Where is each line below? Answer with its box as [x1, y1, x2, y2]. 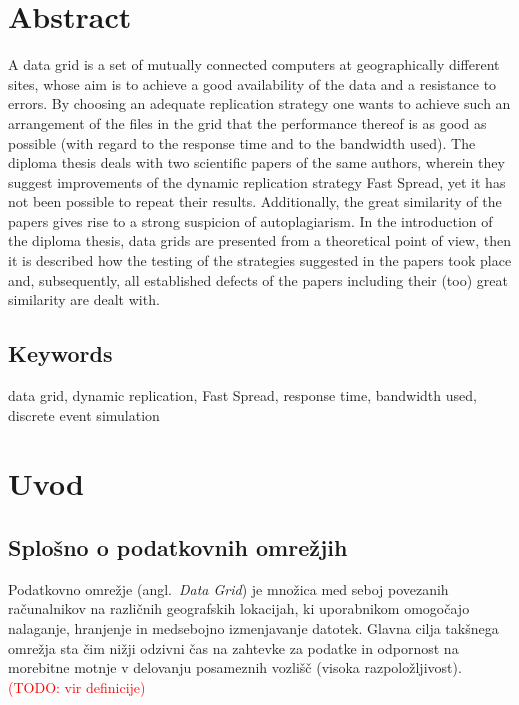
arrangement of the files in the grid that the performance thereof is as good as [8, 112, 487, 133]
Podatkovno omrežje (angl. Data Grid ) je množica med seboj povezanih [8, 578, 449, 599]
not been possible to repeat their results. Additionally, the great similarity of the [8, 191, 502, 212]
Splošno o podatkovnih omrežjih [8, 532, 348, 562]
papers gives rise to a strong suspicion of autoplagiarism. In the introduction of [8, 210, 493, 231]
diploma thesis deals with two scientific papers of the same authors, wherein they [8, 152, 505, 173]
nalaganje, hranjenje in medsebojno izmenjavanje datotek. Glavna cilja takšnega [8, 618, 499, 638]
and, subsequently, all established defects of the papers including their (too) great [8, 269, 508, 290]
